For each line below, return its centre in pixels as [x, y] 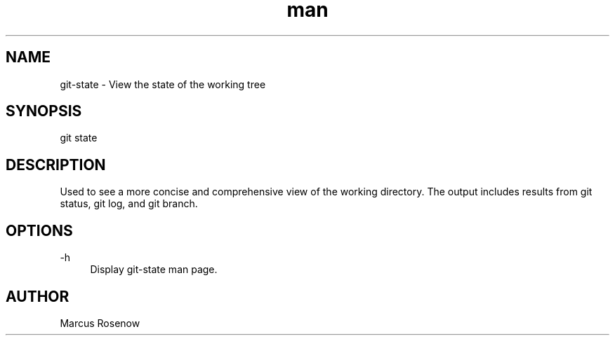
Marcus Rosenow [100, 323]
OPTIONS [39, 230]
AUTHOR [38, 296]
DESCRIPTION [56, 165]
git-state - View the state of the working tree [163, 84]
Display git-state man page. [154, 270]
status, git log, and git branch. [129, 204]
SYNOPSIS [44, 111]
